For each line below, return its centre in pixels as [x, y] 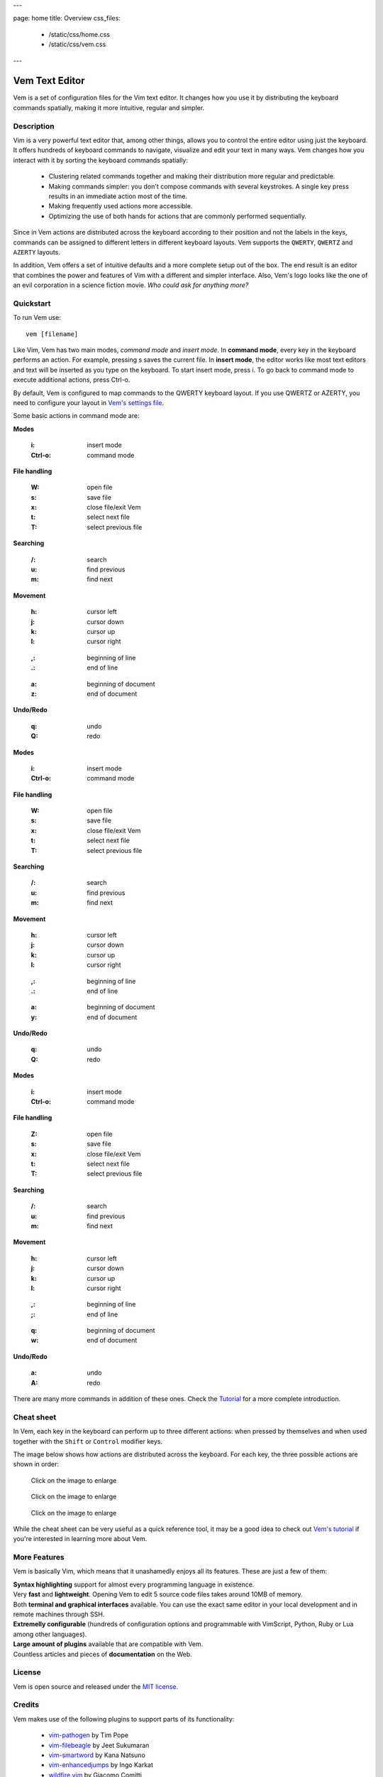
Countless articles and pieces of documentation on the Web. [103, 1654]
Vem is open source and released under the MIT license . [96, 1686]
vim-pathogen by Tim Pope [89, 1735]
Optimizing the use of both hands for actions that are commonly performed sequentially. [178, 216]
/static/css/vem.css [77, 44]
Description [34, 126]
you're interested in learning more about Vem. [80, 1539]
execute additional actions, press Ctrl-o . [72, 380]
